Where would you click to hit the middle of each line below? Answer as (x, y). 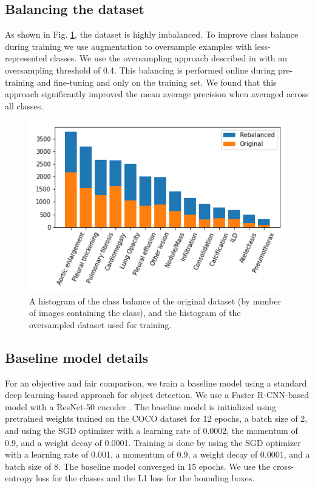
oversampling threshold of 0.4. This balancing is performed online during (140, 70)
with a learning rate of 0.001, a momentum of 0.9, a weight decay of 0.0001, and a (157, 454)
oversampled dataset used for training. (100, 324)
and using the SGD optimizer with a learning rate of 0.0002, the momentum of (151, 430)
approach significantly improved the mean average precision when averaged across (157, 94)
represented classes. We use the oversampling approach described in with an (146, 58)
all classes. (24, 105)
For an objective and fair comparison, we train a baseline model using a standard (156, 383)
